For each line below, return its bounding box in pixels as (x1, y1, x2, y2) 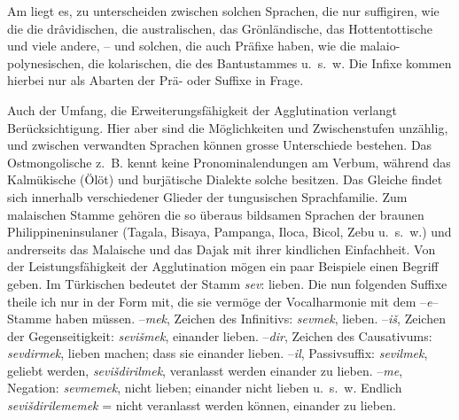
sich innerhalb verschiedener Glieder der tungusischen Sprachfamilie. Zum (7, 187, 408, 206)
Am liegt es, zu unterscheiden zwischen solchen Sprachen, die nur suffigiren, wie (7, 2, 440, 19)
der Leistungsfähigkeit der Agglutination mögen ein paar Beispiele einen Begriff (7, 257, 439, 276)
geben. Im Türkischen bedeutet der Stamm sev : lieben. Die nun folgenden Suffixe (7, 274, 447, 292)
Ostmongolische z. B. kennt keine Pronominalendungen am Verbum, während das (7, 152, 451, 171)
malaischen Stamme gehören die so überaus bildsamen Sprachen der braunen (7, 205, 424, 223)
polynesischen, (7, 53, 84, 72)
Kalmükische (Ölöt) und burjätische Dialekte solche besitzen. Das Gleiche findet (7, 170, 443, 189)
